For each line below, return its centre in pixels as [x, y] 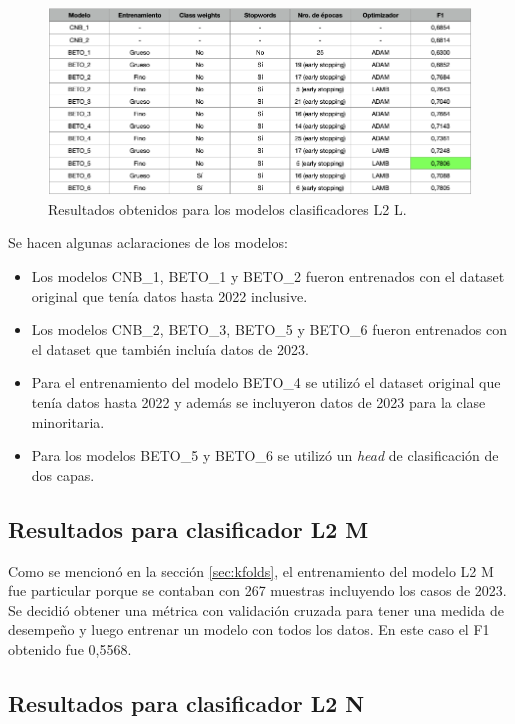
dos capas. [63, 474]
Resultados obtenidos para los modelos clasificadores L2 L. [227, 208]
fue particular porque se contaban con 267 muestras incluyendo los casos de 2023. [257, 590]
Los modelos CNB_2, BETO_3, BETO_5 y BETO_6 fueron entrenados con [269, 329]
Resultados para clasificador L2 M [188, 528]
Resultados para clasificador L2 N [186, 702]
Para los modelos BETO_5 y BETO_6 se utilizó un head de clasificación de [265, 455]
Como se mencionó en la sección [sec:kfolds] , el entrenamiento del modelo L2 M [251, 570]
